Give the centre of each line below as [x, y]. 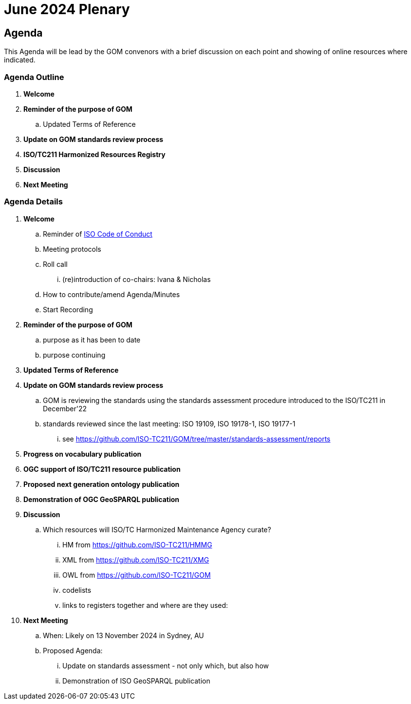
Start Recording [68, 309]
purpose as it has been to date [92, 340]
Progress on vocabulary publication [83, 454]
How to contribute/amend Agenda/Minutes [112, 294]
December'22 [65, 408]
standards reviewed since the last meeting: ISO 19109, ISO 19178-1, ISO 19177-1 [169, 423]
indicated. [20, 60]
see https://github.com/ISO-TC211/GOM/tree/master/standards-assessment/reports [196, 439]
